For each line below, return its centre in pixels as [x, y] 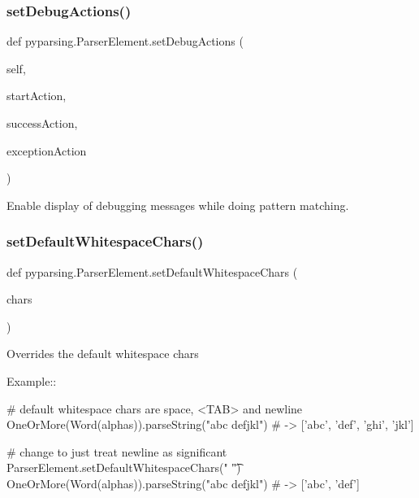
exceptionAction [47, 150]
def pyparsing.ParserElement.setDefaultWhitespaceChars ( [152, 271]
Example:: [32, 380]
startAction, [37, 96]
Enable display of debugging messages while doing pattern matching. [178, 205]
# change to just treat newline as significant [117, 451]
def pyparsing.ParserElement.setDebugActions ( [125, 41]
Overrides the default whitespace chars [103, 354]
